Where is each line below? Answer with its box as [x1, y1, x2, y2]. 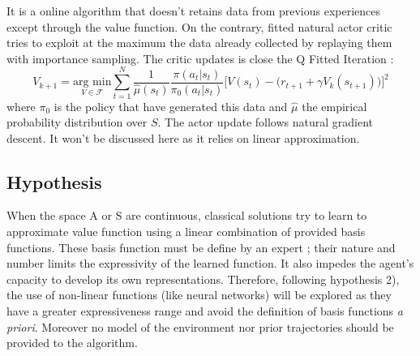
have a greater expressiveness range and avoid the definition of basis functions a [6, 302, 403, 320]
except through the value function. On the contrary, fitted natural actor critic [6, 18, 392, 35]
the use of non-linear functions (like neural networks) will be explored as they [6, 286, 392, 303]
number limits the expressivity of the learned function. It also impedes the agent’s [6, 255, 414, 272]
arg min [72, 76, 112, 88]
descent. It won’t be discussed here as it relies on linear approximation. [6, 129, 360, 146]
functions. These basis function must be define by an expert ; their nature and [6, 238, 396, 255]
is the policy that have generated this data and [54, 97, 288, 114]
